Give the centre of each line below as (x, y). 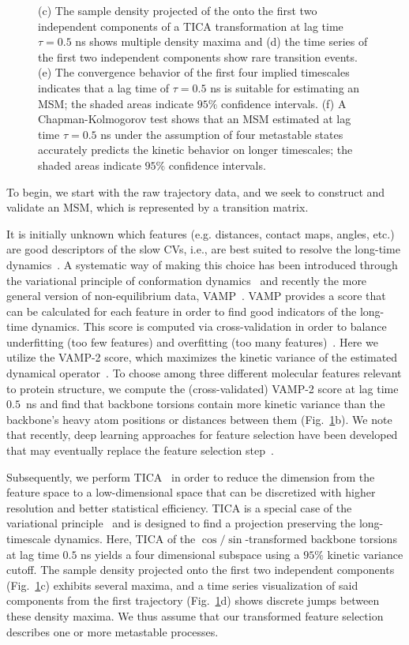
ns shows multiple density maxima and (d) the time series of (221, 41)
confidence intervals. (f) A (283, 103)
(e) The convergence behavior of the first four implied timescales (194, 72)
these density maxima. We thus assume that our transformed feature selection (195, 615)
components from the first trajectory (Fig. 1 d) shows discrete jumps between (193, 600)
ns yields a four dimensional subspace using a (190, 554)
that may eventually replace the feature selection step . (140, 450)
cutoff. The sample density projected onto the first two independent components (201, 570)
